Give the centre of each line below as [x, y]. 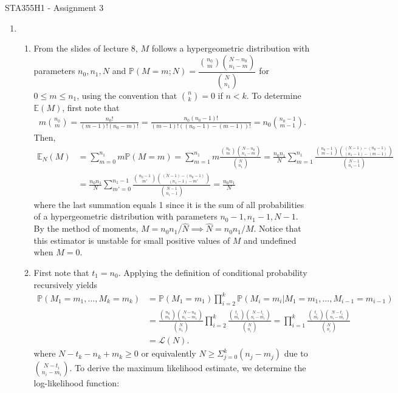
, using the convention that [127, 95]
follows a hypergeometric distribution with [231, 48]
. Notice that [277, 228]
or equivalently [169, 353]
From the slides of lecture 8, [86, 48]
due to [296, 353]
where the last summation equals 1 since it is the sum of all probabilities [169, 204]
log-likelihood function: [77, 383]
